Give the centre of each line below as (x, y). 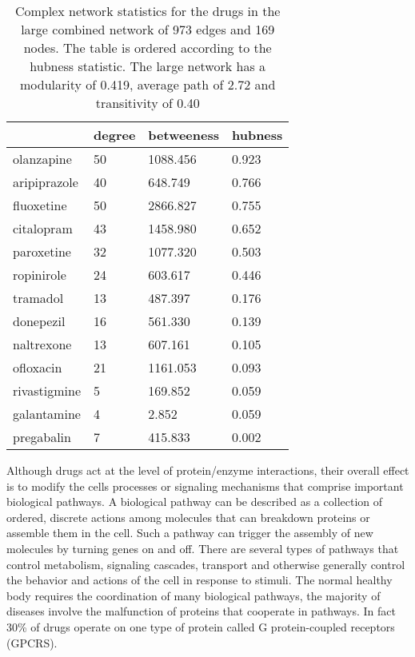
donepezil (39, 321)
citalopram (43, 228)
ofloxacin (38, 367)
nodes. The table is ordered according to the (148, 48)
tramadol (38, 298)
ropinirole (40, 275)
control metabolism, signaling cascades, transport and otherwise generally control (206, 564)
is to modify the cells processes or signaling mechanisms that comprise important (205, 486)
